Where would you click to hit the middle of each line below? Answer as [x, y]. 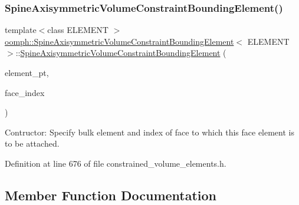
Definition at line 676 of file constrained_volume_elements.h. [116, 163]
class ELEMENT [78, 30]
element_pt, [27, 72]
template [21, 30]
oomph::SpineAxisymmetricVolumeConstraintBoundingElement [119, 41]
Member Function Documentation [111, 195]
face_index [25, 92]
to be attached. [32, 143]
